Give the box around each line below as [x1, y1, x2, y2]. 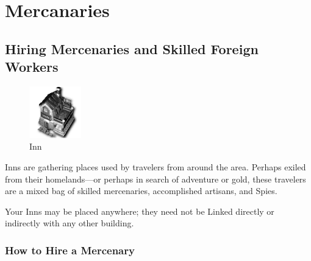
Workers [5, 57, 59, 76]
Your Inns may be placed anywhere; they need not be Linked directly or [5, 204, 274, 217]
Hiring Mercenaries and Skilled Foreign [5, 39, 259, 58]
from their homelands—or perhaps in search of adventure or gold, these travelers [5, 172, 306, 185]
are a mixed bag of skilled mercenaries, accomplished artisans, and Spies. [5, 184, 277, 197]
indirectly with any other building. [5, 217, 134, 229]
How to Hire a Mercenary [5, 242, 135, 257]
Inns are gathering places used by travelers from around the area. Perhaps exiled [5, 160, 306, 173]
